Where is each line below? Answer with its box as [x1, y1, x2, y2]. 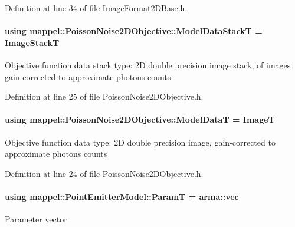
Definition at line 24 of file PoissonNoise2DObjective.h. [5, 167, 204, 179]
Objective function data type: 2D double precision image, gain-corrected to [5, 136, 276, 148]
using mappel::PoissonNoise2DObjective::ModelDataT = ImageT [5, 113, 275, 126]
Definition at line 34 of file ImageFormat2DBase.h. [5, 2, 188, 14]
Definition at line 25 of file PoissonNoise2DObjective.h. [5, 90, 204, 103]
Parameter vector [5, 213, 67, 225]
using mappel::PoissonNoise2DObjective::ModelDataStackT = [5, 25, 263, 37]
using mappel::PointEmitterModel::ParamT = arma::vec [5, 190, 239, 202]
